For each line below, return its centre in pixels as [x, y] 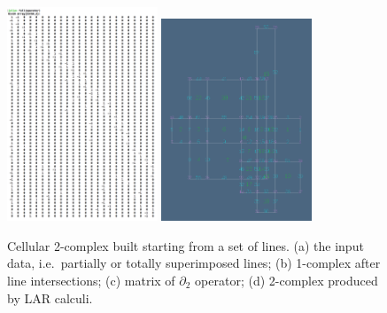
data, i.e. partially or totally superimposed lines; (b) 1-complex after [194, 263]
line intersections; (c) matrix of [91, 280]
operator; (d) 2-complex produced [286, 280]
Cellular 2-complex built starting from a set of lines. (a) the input [186, 245]
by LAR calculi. [50, 297]
